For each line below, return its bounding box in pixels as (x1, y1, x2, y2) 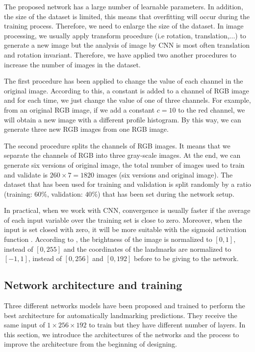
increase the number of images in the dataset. (4, 59, 141, 69)
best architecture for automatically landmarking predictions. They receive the (4, 310, 237, 320)
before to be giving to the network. (133, 253, 239, 264)
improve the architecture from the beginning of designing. (4, 339, 177, 349)
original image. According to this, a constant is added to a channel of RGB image (4, 85, 249, 95)
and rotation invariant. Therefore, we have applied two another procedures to (4, 49, 236, 59)
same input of (4, 320, 45, 330)
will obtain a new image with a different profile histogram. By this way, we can (4, 114, 241, 124)
